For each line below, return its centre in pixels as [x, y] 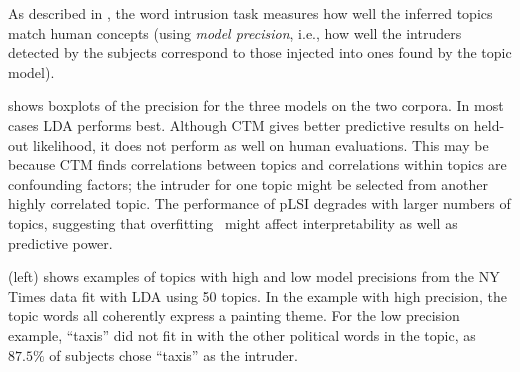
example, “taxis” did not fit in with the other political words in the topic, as [242, 334]
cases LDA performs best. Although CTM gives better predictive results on [239, 124]
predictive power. [60, 242]
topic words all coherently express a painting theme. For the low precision [234, 315]
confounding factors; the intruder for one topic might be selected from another [248, 183]
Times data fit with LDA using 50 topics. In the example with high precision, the [257, 295]
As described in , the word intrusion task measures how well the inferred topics [250, 13]
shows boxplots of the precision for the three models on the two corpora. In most [256, 105]
